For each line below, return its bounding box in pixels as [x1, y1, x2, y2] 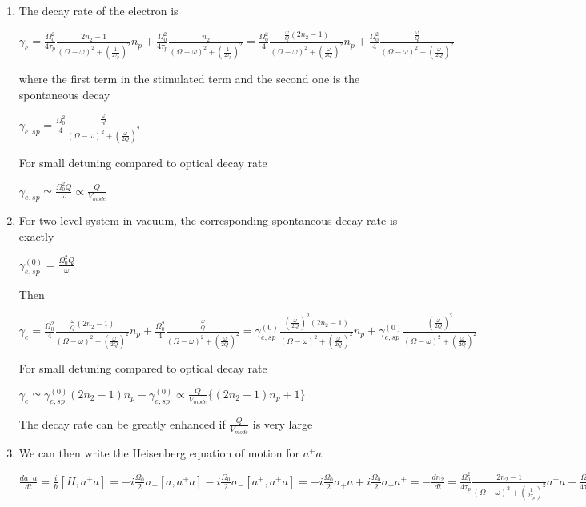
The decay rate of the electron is [18, 2, 179, 18]
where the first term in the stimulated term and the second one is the [18, 70, 360, 87]
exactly [18, 227, 54, 244]
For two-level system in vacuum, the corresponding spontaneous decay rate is [18, 212, 398, 229]
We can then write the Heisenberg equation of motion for [18, 444, 299, 461]
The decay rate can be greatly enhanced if [18, 415, 226, 432]
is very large [252, 415, 313, 432]
